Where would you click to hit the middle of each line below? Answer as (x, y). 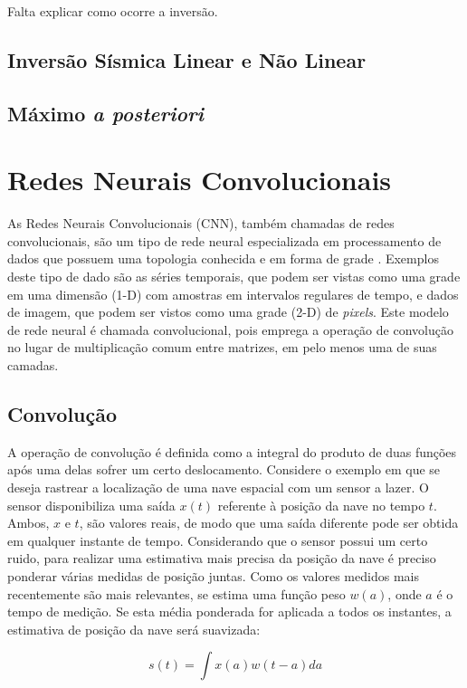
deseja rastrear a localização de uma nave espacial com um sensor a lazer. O (218, 487)
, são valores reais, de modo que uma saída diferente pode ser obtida (269, 523)
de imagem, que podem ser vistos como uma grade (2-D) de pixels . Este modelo (228, 312)
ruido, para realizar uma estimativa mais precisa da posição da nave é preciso (222, 558)
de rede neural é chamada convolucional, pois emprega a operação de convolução (230, 329)
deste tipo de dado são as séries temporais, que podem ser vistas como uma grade (234, 277)
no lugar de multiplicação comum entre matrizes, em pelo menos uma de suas (222, 347)
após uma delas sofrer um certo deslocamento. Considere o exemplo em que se (224, 469)
